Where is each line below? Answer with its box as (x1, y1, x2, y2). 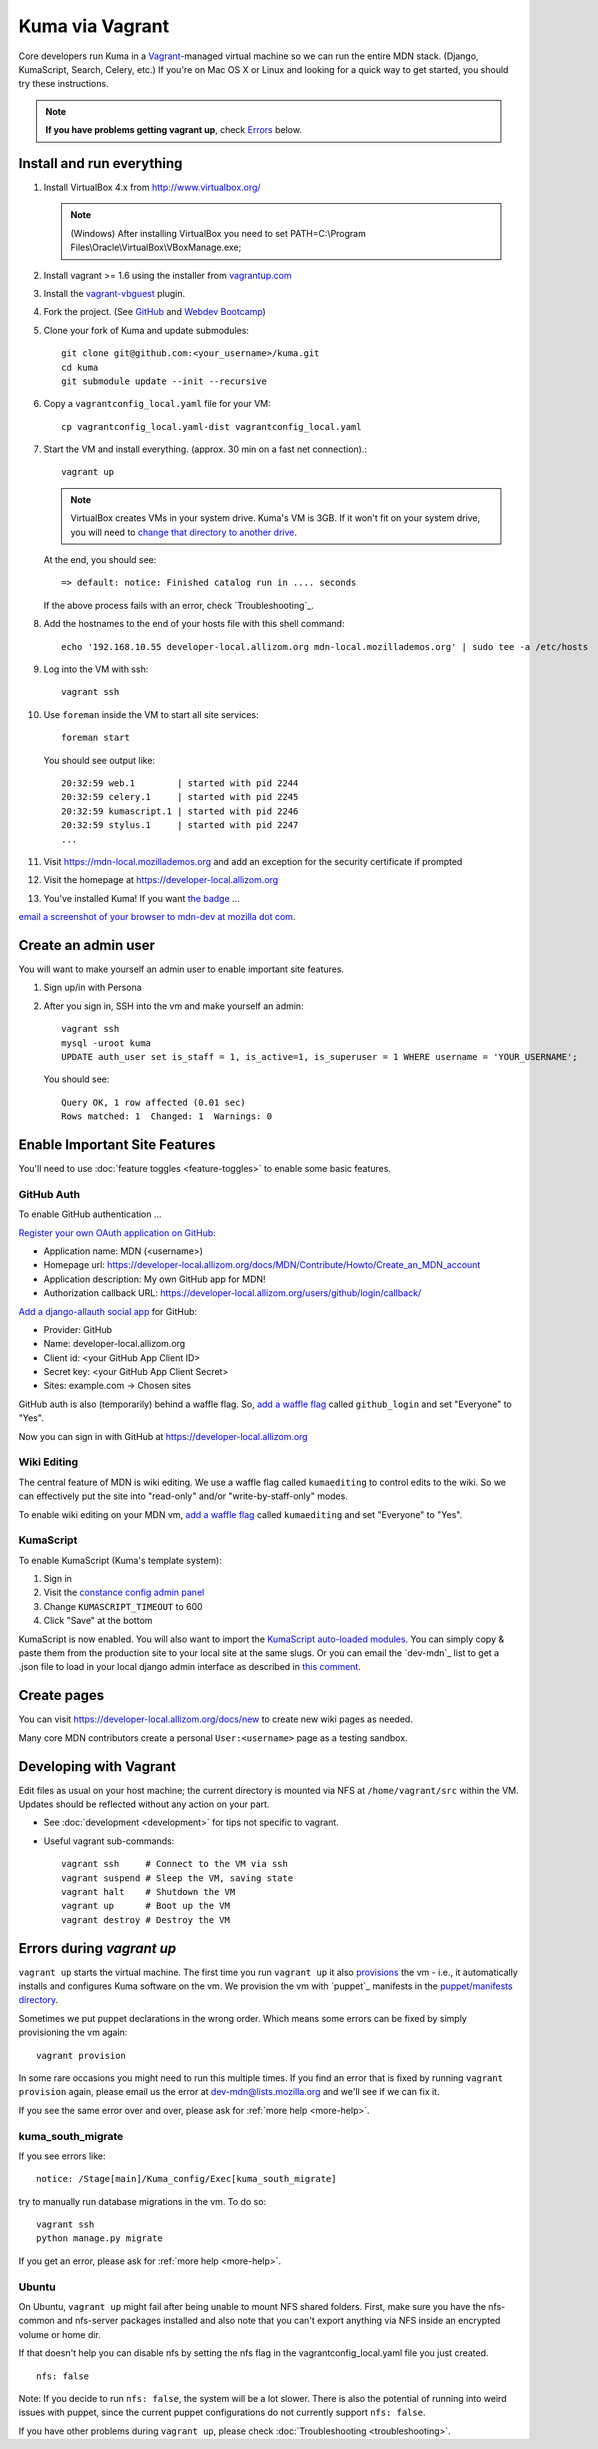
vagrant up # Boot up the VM (61, 1900, 230, 1912)
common (18, 2315, 55, 2327)
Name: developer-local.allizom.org (43, 1338, 186, 1350)
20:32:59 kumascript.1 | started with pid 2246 (61, 805, 299, 817)
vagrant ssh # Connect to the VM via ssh (61, 1858, 289, 1870)
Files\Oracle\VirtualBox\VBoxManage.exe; (70, 241, 242, 254)
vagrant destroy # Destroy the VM (61, 1914, 230, 1925)
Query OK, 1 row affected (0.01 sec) (61, 1096, 247, 1108)
